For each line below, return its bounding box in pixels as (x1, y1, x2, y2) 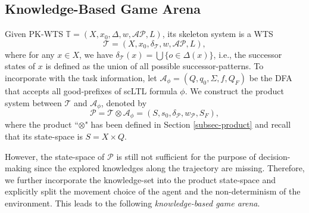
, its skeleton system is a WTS (162, 27, 273, 40)
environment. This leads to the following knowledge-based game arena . (5, 197, 260, 209)
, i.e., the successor (213, 48, 282, 60)
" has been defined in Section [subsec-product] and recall (85, 118, 291, 131)
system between (5, 96, 62, 109)
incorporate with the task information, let (5, 71, 157, 84)
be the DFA (249, 71, 292, 84)
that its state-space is (5, 130, 83, 143)
